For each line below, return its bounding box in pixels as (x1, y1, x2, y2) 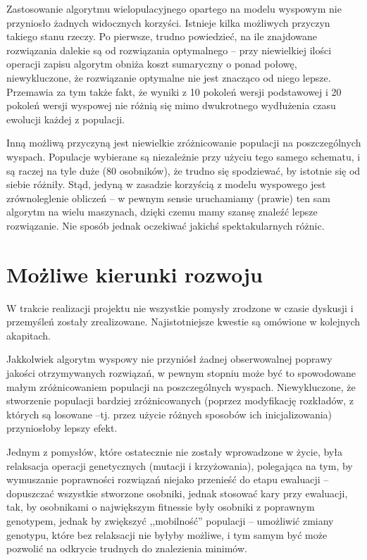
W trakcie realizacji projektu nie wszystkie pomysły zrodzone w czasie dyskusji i (6, 300, 354, 315)
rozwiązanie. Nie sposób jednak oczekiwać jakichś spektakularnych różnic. (6, 218, 325, 232)
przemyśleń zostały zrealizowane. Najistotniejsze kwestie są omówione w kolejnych (6, 314, 361, 329)
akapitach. (6, 328, 51, 342)
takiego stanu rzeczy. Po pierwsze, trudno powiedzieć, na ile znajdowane (6, 29, 318, 44)
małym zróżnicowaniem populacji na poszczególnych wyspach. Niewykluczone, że (6, 379, 356, 394)
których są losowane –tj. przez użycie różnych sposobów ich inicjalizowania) (6, 406, 332, 421)
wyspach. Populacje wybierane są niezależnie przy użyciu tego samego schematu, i (6, 149, 361, 163)
